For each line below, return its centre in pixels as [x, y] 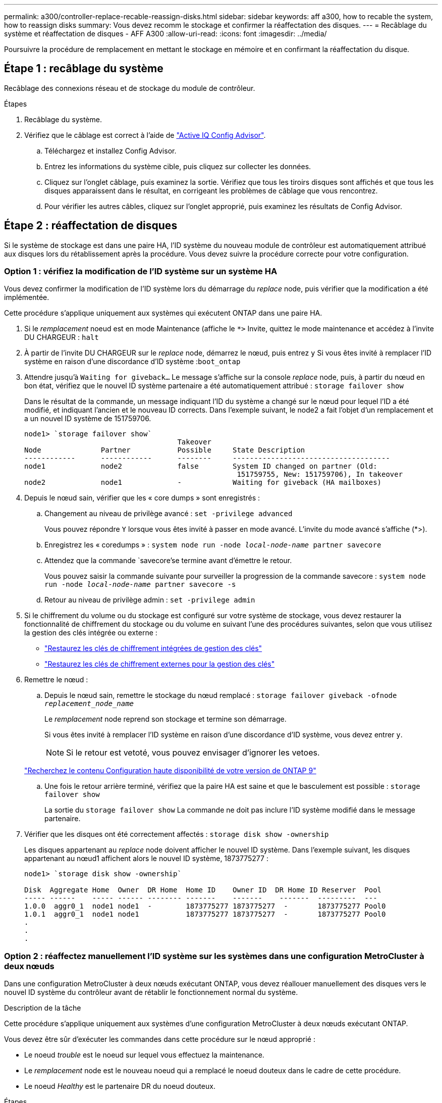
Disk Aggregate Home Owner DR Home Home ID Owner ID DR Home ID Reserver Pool [203, 890]
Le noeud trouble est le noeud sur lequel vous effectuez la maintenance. [144, 1055]
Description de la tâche [43, 1008]
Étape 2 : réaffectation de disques [91, 226]
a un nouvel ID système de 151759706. [88, 419]
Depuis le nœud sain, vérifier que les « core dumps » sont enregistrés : [142, 498]
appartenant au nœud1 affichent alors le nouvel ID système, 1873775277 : [146, 859]
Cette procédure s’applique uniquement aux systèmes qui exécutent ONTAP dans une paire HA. [163, 313]
